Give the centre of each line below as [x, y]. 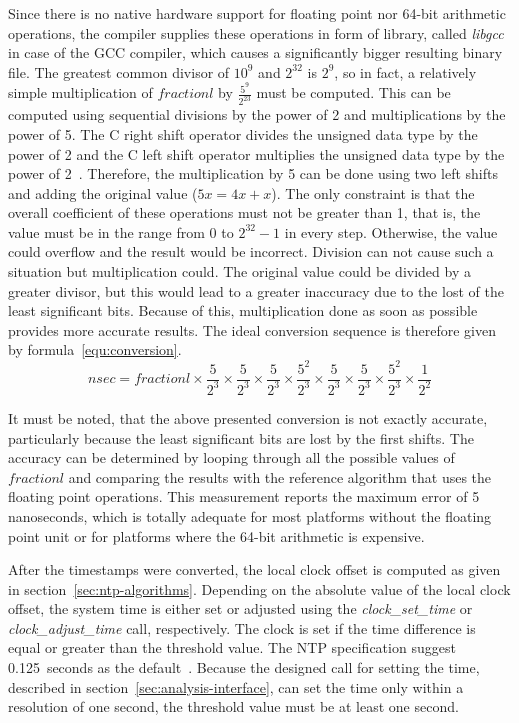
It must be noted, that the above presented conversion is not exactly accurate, [248, 417]
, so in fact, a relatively [405, 71]
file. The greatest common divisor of [119, 71]
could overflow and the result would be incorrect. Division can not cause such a [251, 251]
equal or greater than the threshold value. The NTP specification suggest [232, 647]
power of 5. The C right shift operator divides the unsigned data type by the [243, 133]
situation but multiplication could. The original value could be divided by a [239, 271]
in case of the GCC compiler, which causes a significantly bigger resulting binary [255, 52]
